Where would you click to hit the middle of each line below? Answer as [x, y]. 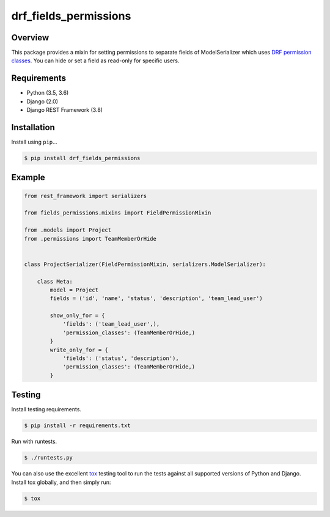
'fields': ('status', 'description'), [121, 358]
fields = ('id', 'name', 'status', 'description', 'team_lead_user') [156, 299]
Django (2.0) [42, 101]
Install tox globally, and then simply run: [61, 482]
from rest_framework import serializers [85, 196]
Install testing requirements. [46, 409]
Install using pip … [34, 142]
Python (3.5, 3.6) [48, 93]
